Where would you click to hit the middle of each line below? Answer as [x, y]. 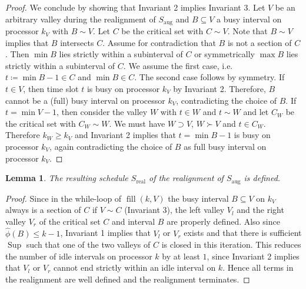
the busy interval [198, 198]
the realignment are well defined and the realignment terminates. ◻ [128, 279]
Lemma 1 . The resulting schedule [67, 178]
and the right [260, 210]
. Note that [247, 31]
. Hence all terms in [258, 267]
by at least [181, 256]
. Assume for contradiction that [159, 42]
